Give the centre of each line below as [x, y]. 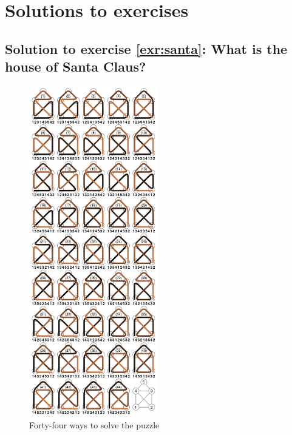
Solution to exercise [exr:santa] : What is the [146, 48]
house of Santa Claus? [76, 66]
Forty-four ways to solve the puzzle [94, 424]
